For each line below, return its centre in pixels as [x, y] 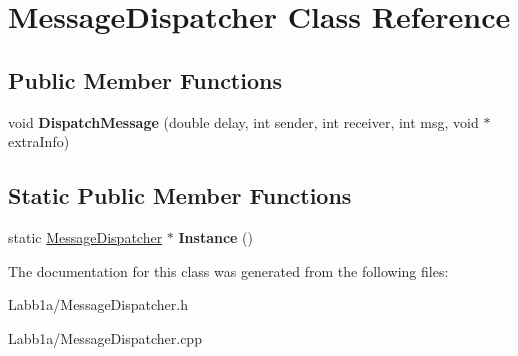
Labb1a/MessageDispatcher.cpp [105, 337]
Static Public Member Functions [180, 195]
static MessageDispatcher [85, 236]
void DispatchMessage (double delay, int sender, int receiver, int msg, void [243, 121]
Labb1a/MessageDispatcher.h [98, 304]
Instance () [216, 236]
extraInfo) [39, 141]
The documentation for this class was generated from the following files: [228, 270]
